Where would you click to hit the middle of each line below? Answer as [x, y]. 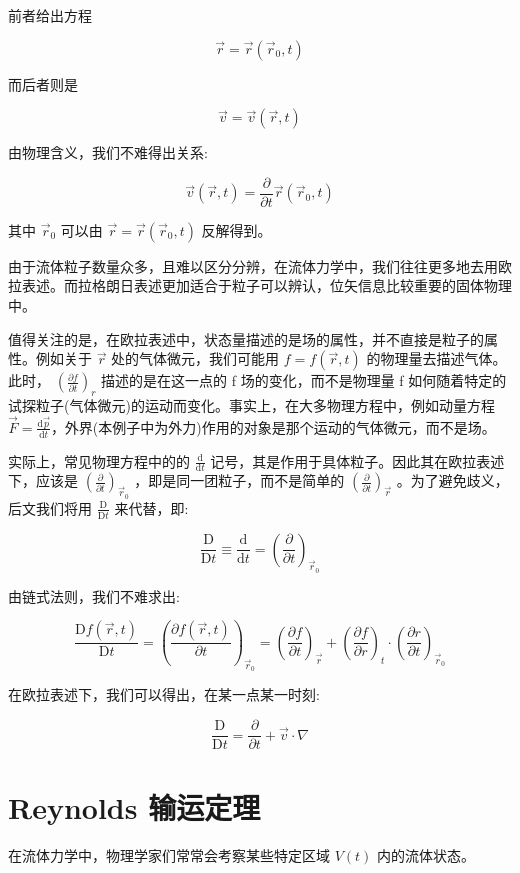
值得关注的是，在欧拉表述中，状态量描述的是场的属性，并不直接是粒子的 [246, 338]
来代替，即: [151, 507]
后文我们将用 [50, 507]
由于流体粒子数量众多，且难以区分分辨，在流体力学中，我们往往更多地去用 [253, 265]
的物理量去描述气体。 [436, 358]
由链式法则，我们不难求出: [94, 595]
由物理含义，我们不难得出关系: [108, 152]
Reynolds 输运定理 [134, 807]
